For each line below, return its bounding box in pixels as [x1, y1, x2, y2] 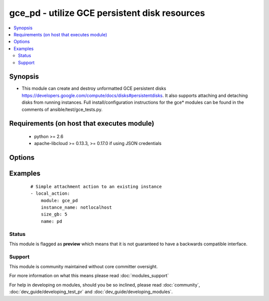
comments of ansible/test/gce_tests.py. [21, 106, 103, 112]
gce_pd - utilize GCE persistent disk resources [9, 7, 205, 18]
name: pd [40, 219, 62, 224]
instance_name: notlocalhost [40, 204, 112, 210]
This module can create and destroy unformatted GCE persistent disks [21, 85, 166, 91]
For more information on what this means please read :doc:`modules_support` [9, 273, 169, 279]
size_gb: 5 [40, 212, 68, 217]
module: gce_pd [40, 198, 78, 203]
